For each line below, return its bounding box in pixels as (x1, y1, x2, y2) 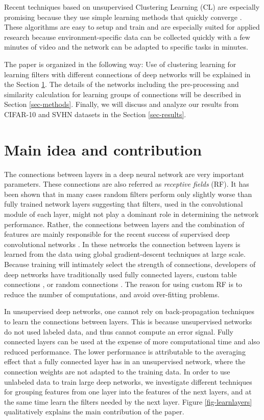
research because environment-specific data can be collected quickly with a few (4, 31, 250, 42)
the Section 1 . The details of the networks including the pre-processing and (4, 79, 239, 90)
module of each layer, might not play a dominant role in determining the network (4, 209, 259, 219)
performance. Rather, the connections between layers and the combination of (4, 218, 245, 229)
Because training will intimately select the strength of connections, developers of (4, 259, 256, 269)
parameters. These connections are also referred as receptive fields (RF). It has (4, 179, 249, 189)
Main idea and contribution (4, 139, 202, 160)
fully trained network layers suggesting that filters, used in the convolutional (4, 198, 243, 209)
